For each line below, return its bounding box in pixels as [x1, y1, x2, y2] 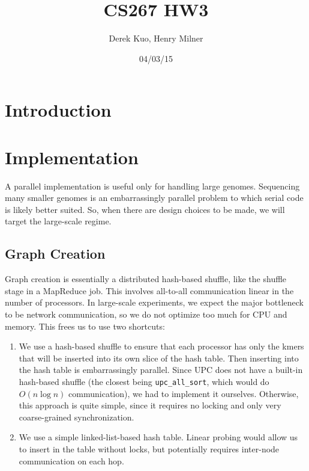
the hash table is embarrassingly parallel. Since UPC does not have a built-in [19, 363, 303, 376]
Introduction [5, 97, 112, 122]
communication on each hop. [19, 454, 124, 467]
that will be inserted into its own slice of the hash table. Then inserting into [19, 351, 299, 364]
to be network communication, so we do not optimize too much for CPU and [5, 307, 287, 320]
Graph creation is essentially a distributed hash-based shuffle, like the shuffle [5, 272, 287, 285]
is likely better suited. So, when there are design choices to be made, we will [5, 203, 285, 215]
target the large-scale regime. [5, 215, 112, 227]
